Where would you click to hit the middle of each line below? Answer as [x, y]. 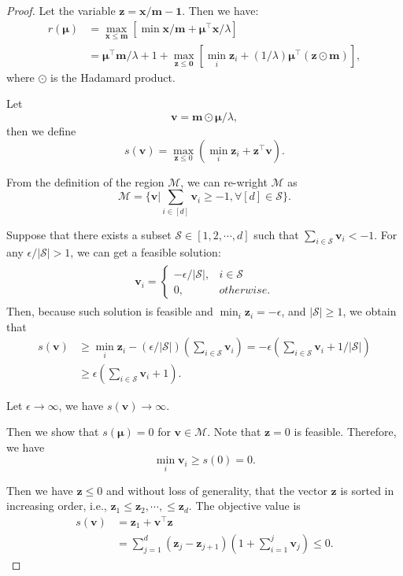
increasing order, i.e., [57, 506]
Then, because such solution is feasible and [110, 311]
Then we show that [53, 432]
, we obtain [370, 311]
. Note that [234, 432]
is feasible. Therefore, [345, 432]
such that [276, 234]
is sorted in [367, 490]
